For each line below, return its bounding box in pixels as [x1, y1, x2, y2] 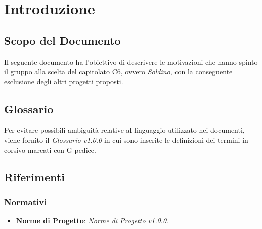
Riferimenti [4, 169, 65, 185]
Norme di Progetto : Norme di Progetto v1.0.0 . [16, 215, 168, 226]
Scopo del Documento [4, 32, 121, 48]
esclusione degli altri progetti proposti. [4, 76, 123, 86]
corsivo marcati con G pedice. [4, 144, 96, 155]
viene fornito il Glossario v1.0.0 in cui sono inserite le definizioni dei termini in [4, 134, 248, 145]
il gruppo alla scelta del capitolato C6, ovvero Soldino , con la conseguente [4, 66, 233, 77]
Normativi [4, 196, 47, 208]
